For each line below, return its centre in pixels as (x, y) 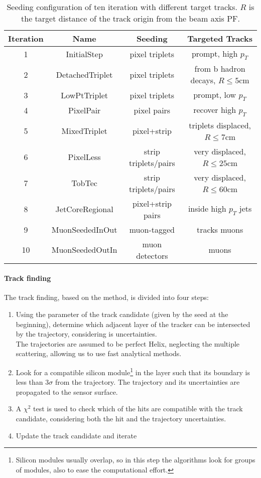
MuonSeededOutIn (84, 250)
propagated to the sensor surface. (67, 391)
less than (29, 382)
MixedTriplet (84, 131)
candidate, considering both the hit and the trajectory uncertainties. (121, 418)
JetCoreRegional (84, 209)
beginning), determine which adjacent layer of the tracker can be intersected (133, 324)
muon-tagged (152, 229)
